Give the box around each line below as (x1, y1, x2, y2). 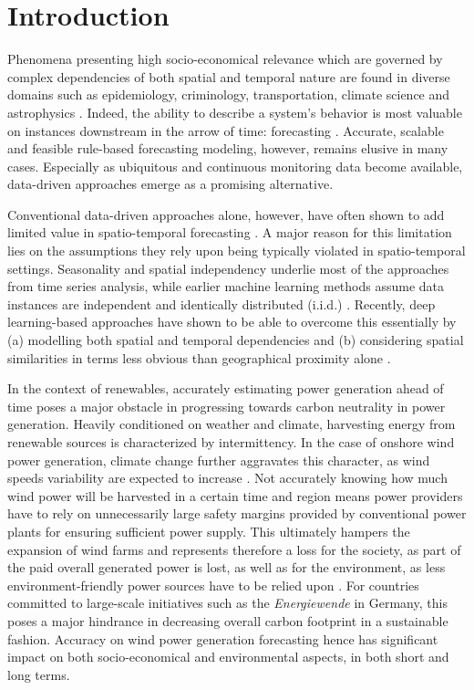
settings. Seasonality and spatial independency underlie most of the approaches (7, 258, 449, 277)
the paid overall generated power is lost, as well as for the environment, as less (7, 558, 446, 577)
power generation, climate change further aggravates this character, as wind (7, 450, 430, 469)
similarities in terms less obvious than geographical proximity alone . (7, 348, 391, 367)
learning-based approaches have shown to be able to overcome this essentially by (7, 312, 457, 331)
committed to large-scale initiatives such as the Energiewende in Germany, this (7, 593, 448, 612)
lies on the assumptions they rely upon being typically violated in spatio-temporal (7, 241, 466, 260)
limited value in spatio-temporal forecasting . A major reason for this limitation (7, 223, 452, 242)
